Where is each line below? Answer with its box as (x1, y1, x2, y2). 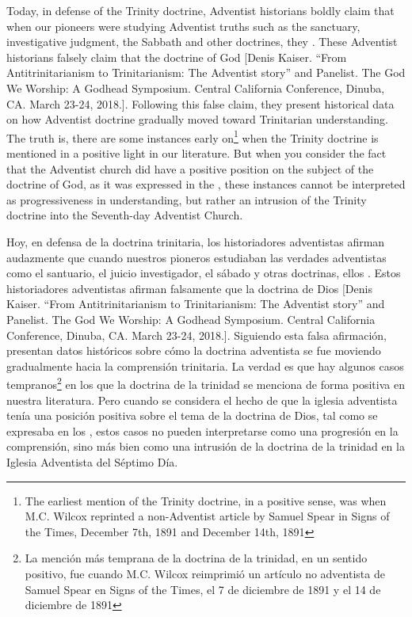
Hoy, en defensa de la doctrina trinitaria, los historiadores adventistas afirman (6, 233, 385, 249)
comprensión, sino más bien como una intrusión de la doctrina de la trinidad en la (6, 438, 405, 455)
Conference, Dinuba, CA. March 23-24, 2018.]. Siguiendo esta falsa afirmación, (6, 326, 387, 343)
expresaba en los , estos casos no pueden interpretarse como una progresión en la (6, 422, 399, 439)
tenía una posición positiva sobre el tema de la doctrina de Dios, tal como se (6, 407, 378, 424)
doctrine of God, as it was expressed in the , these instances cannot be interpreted (6, 176, 406, 192)
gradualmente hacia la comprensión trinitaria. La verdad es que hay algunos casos (6, 357, 404, 374)
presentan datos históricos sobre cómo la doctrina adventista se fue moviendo (6, 342, 381, 359)
